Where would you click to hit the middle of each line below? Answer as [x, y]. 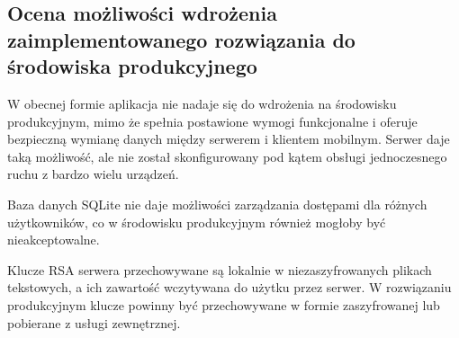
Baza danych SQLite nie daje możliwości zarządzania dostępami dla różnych [217, 204]
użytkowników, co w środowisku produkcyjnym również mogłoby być [197, 222]
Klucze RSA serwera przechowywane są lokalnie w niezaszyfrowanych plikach [220, 269]
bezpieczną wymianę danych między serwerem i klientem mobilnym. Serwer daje [229, 139]
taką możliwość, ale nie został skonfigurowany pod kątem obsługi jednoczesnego [227, 156]
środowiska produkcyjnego [132, 66]
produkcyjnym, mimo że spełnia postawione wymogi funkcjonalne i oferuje [212, 121]
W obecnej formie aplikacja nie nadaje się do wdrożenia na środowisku [202, 103]
